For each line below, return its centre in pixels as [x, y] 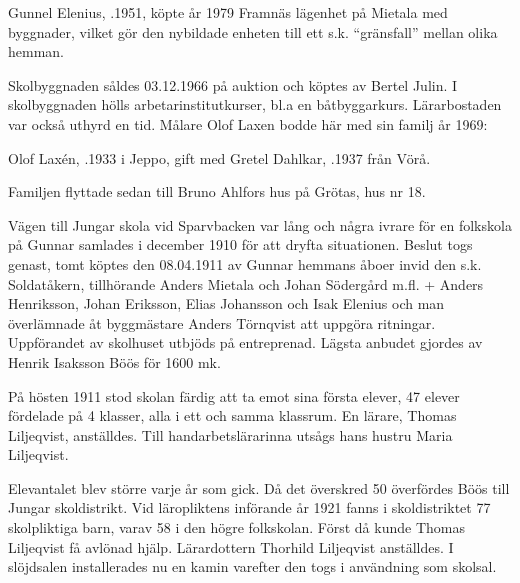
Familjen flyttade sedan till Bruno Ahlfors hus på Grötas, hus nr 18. [217, 191]
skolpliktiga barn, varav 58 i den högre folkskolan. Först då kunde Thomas [236, 527]
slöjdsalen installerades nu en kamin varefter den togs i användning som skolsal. [252, 566]
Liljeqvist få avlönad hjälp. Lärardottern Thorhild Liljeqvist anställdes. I [231, 546]
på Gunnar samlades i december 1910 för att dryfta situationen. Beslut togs [240, 244]
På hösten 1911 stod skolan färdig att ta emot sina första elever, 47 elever [234, 395]
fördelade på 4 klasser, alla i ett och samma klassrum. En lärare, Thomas [232, 415]
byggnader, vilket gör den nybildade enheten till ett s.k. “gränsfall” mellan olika [253, 31]
